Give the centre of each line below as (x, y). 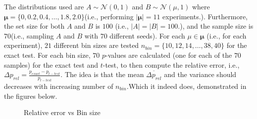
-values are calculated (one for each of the (169, 55)
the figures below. (31, 96)
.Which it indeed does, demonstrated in (186, 86)
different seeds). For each (147, 35)
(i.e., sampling (32, 35)
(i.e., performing (109, 16)
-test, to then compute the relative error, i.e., (171, 64)
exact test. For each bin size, (47, 55)
